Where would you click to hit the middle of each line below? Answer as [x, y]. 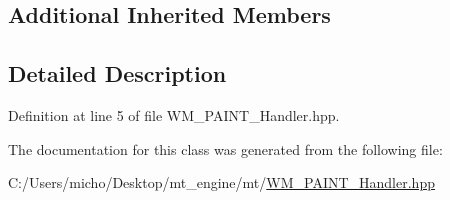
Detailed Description [117, 73]
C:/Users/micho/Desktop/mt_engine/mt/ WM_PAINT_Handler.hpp [221, 182]
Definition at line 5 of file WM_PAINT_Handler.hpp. [174, 114]
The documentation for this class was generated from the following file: [225, 148]
